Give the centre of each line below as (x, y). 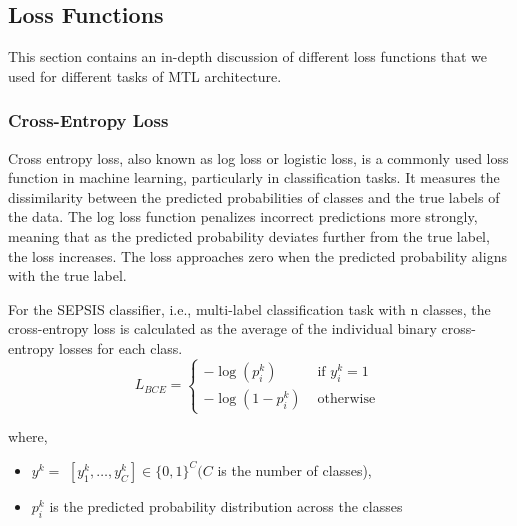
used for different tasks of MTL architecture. (145, 75)
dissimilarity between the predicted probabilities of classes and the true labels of (254, 196)
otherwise (346, 398)
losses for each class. (120, 347)
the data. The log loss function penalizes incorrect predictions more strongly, (243, 216)
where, (28, 436)
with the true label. (67, 275)
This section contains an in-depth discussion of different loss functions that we (248, 56)
